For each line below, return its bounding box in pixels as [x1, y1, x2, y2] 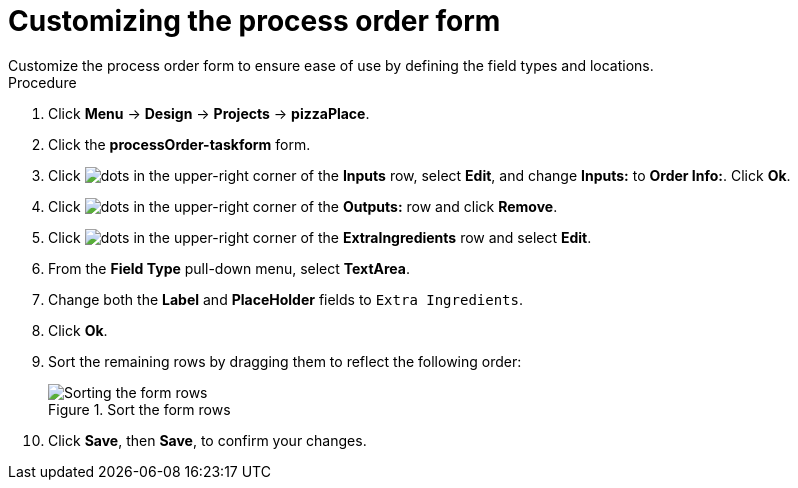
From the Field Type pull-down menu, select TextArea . [48, 259, 411, 277]
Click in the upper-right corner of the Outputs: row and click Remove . [48, 197, 558, 215]
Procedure [8, 73, 77, 91]
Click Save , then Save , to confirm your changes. [48, 431, 367, 449]
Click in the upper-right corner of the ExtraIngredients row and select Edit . [48, 228, 592, 246]
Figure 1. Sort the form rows [48, 400, 231, 418]
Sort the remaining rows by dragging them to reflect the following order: [48, 352, 522, 370]
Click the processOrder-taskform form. [48, 135, 311, 153]
